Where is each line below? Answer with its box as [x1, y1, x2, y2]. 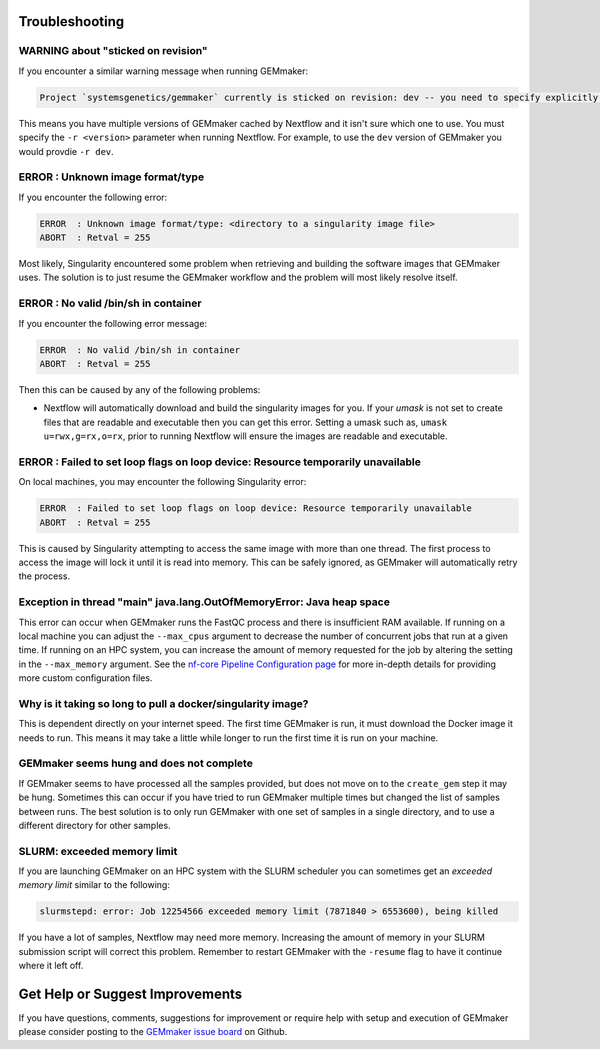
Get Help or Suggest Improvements [18, 986, 243, 1002]
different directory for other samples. [18, 819, 171, 831]
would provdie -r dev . [18, 145, 114, 157]
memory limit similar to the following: [18, 879, 170, 891]
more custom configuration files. [18, 672, 153, 684]
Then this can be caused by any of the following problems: [18, 383, 261, 395]
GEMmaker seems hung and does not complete [18, 756, 254, 770]
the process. [18, 570, 70, 582]
